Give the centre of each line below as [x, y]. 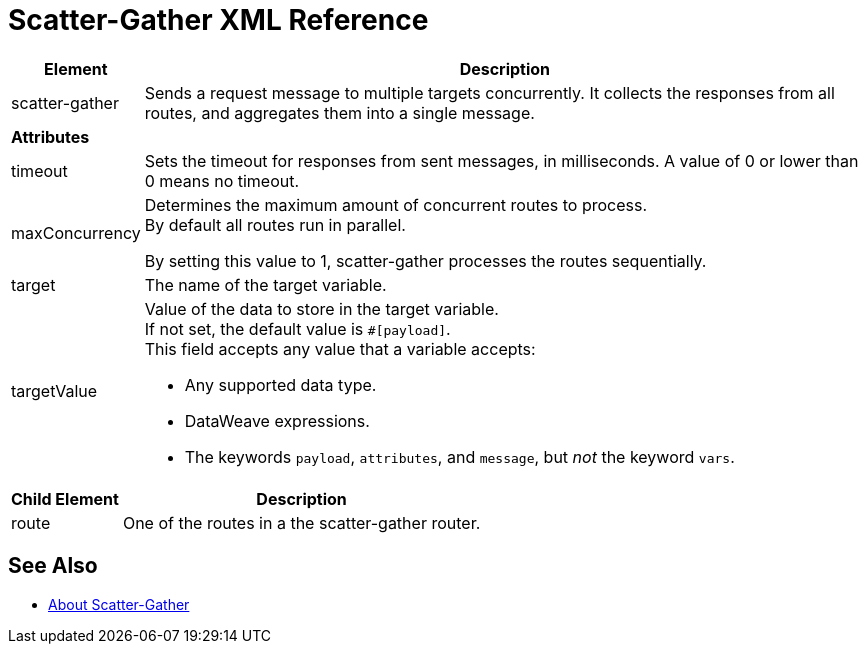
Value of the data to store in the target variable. [321, 308]
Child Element [65, 498]
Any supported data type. [280, 384]
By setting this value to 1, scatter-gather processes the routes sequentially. [425, 260]
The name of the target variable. [265, 284]
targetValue [54, 390]
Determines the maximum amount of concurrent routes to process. [396, 204]
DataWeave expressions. [277, 420]
